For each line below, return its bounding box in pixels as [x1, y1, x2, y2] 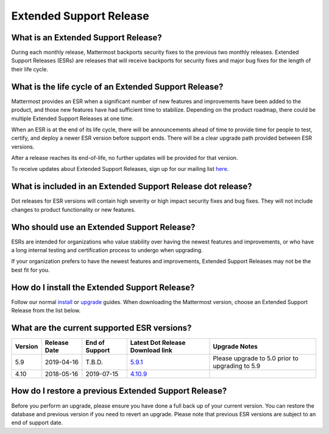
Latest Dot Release [130, 339, 186, 347]
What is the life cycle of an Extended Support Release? [11, 81, 224, 92]
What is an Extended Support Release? [11, 32, 163, 43]
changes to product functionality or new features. [11, 206, 136, 213]
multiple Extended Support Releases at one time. [11, 115, 134, 122]
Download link [130, 346, 173, 355]
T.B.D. [85, 358, 103, 366]
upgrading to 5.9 [213, 362, 261, 371]
